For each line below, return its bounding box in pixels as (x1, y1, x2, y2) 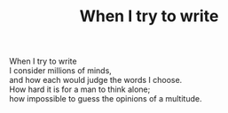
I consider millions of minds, (9, 65, 113, 76)
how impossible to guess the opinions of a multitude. (9, 94, 202, 104)
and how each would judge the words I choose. (9, 75, 183, 86)
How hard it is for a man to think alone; (9, 84, 151, 94)
